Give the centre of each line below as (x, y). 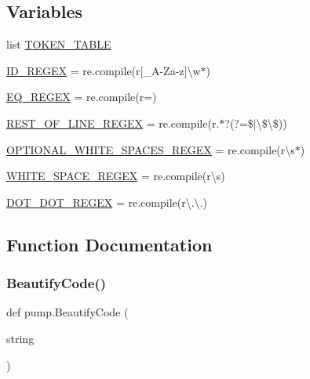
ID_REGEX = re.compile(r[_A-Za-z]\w (104, 70)
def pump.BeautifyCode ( (67, 312)
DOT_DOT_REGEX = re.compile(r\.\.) (107, 202)
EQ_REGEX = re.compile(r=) (82, 97)
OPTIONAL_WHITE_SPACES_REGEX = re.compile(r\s (151, 149)
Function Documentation (109, 244)
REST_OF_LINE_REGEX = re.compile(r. (113, 123)
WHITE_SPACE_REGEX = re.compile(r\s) (116, 176)
